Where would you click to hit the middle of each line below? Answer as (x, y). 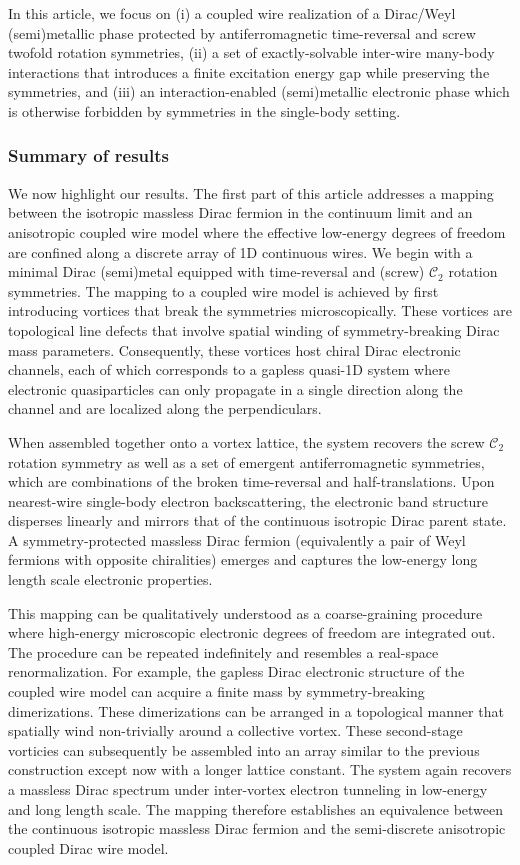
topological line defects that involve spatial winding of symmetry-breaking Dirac (254, 329)
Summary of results (88, 155)
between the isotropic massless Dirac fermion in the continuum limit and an (240, 212)
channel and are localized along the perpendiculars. (165, 408)
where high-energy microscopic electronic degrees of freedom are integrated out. (252, 632)
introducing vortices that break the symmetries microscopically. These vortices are (260, 310)
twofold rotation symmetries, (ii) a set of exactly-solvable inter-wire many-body (251, 52)
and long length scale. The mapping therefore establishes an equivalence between (256, 808)
